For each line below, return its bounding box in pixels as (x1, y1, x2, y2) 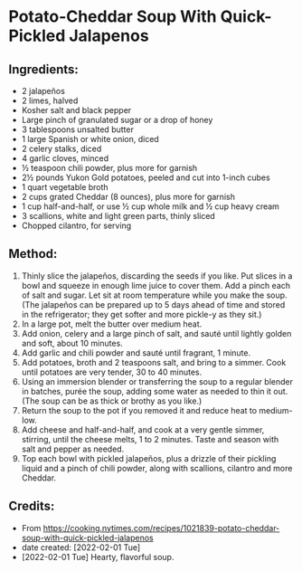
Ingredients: (8, 62, 79, 77)
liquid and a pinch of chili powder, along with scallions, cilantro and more (21, 462, 293, 473)
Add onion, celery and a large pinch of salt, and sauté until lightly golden (21, 328, 292, 338)
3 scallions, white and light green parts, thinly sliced (21, 211, 216, 221)
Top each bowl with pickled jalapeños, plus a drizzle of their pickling (21, 452, 277, 463)
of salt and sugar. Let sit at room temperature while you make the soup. (21, 290, 288, 300)
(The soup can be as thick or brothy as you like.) (21, 395, 203, 406)
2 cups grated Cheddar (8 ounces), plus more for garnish (21, 192, 236, 202)
